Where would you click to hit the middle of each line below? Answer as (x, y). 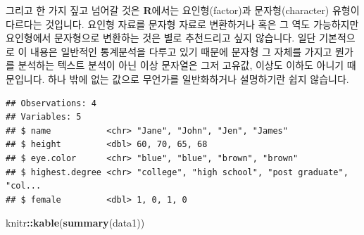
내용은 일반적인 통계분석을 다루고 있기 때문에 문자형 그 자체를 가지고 (181, 51)
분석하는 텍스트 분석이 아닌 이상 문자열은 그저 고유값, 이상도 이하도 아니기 (181, 65)
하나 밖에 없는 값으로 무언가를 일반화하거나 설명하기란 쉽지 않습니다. (199, 78)
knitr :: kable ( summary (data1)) (75, 223)
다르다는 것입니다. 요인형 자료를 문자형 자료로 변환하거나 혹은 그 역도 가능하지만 (182, 24)
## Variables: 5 (44, 117)
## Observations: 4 (51, 103)
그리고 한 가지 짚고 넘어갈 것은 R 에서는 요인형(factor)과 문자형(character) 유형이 (183, 10)
